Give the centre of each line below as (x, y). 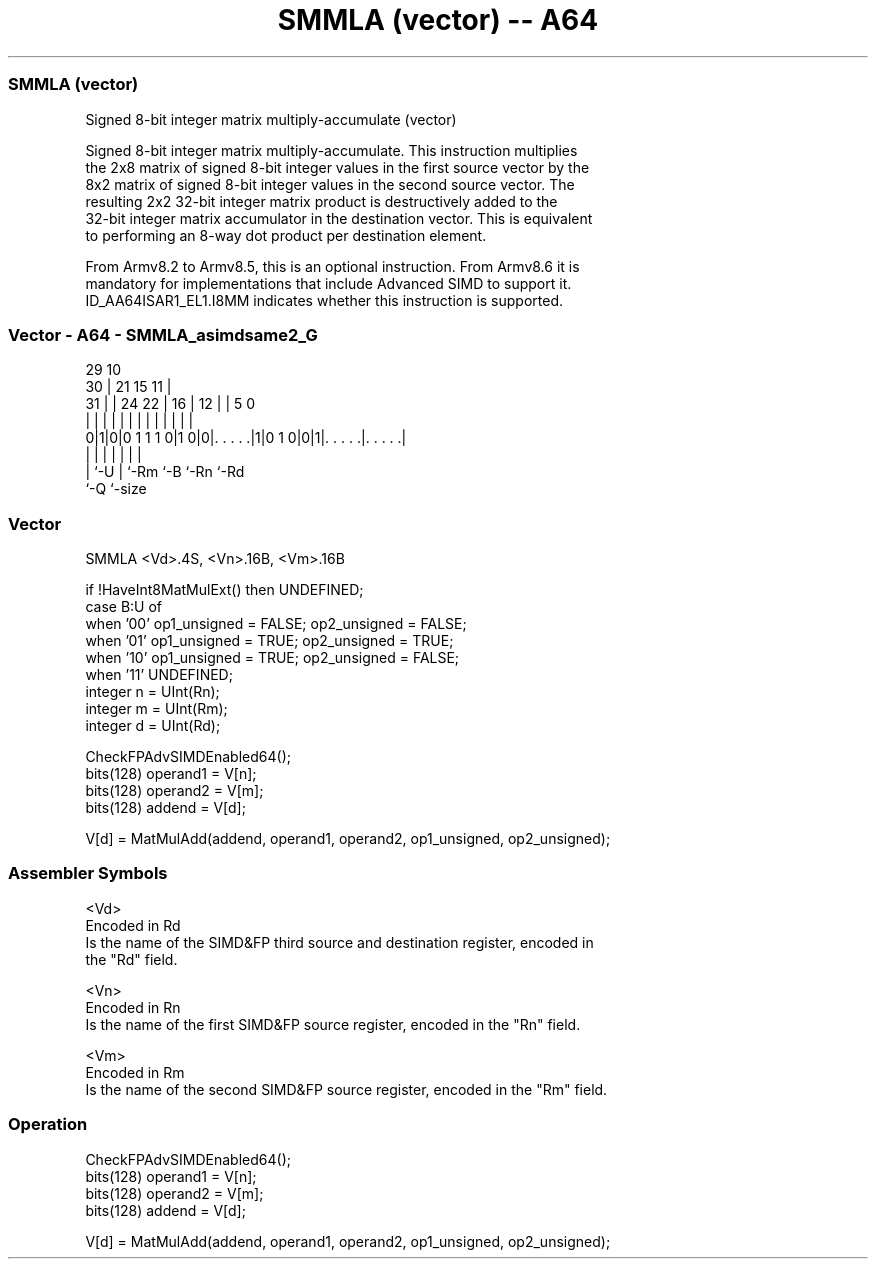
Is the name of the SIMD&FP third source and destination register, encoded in (339, 942)
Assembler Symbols (88, 873)
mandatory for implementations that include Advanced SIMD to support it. (328, 283)
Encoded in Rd (133, 925)
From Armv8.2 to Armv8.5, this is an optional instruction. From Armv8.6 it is (332, 266)
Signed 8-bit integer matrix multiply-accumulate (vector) (271, 119)
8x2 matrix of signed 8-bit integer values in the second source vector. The (330, 184)
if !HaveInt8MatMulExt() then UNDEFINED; (224, 589)
